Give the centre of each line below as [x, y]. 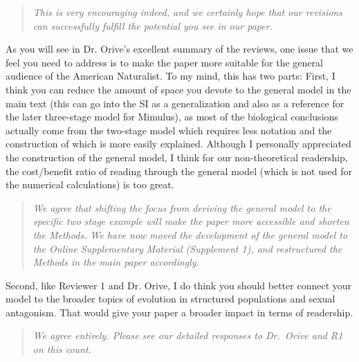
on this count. [62, 349]
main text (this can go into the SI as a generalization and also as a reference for [175, 103]
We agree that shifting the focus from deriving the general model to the [182, 207]
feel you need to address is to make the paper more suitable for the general [164, 62]
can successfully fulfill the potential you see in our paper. [153, 25]
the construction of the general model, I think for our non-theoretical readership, [177, 157]
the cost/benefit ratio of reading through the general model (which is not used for [179, 171]
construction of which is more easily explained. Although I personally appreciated [178, 144]
